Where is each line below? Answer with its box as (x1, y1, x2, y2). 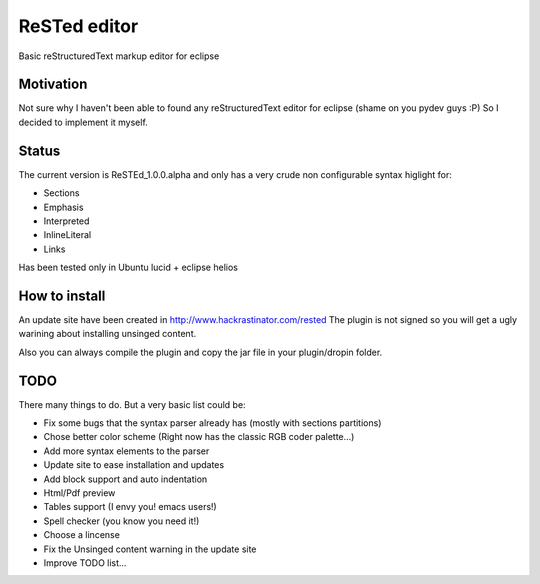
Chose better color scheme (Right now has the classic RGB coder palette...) (43, 431, 355, 443)
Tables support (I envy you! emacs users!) (43, 501, 217, 513)
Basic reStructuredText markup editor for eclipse (18, 50, 220, 62)
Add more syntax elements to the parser (43, 445, 210, 457)
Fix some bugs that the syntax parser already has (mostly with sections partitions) (43, 417, 382, 429)
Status (18, 142, 61, 159)
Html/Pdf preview (43, 487, 116, 499)
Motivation (18, 76, 88, 93)
